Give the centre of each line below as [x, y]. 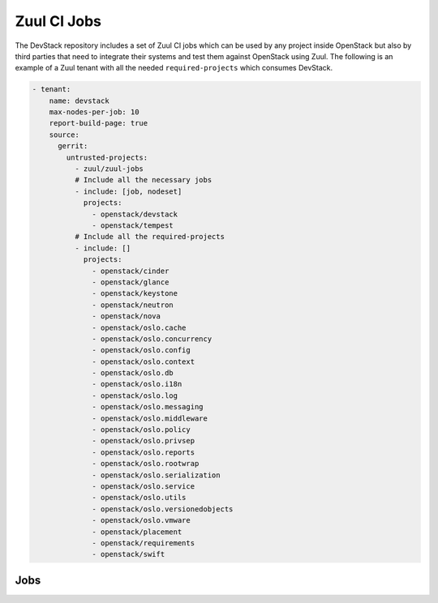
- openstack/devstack [135, 214]
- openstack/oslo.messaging [148, 407]
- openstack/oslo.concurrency [152, 339]
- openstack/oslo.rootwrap [146, 464]
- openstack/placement [137, 532]
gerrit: [73, 146]
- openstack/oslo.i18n [137, 384]
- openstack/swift [129, 554]
